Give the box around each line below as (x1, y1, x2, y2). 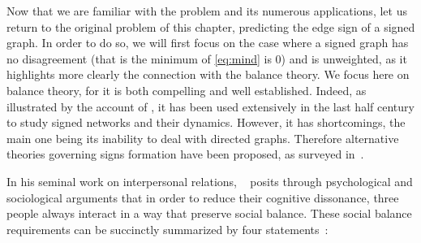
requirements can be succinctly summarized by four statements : (6, 220, 329, 237)
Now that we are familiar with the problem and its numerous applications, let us (6, 2, 407, 19)
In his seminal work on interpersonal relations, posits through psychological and (6, 172, 413, 189)
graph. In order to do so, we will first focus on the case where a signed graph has (6, 34, 409, 51)
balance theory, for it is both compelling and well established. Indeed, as (6, 81, 367, 98)
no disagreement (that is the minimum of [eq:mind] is (6, 50, 272, 67)
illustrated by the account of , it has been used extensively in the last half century (6, 98, 415, 115)
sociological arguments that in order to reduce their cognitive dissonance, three (6, 189, 399, 206)
